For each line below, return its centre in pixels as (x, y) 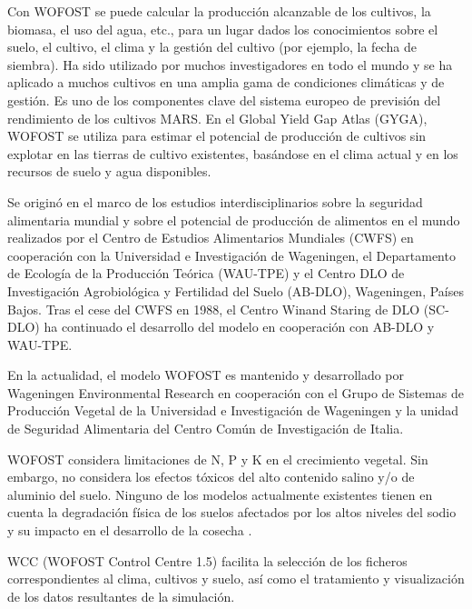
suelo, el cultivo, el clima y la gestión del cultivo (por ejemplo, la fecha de (212, 47)
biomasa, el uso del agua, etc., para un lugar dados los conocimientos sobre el (223, 29)
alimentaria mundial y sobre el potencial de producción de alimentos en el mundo (234, 220)
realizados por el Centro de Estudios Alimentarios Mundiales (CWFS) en (211, 238)
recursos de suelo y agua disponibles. (109, 171)
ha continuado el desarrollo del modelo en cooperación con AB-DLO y (239, 327)
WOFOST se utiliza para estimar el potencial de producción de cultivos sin (217, 136)
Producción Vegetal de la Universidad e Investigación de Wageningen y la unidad (233, 410)
